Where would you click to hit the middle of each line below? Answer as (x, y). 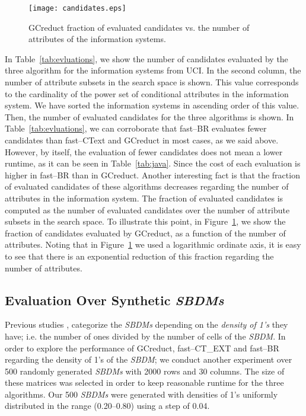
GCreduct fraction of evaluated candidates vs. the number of (139, 27)
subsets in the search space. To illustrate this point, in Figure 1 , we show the (145, 221)
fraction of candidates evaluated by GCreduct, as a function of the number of (145, 233)
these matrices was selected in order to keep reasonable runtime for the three (144, 383)
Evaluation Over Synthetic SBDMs (114, 300)
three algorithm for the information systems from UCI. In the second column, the (153, 70)
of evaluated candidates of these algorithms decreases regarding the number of (147, 186)
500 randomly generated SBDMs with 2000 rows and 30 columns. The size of (145, 371)
